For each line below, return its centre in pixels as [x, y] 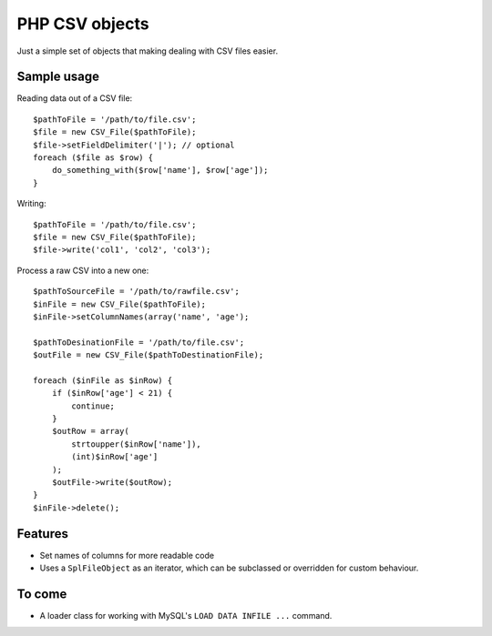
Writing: [31, 204]
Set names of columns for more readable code [127, 555]
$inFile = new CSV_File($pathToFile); [120, 304]
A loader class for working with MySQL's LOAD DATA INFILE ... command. [186, 615]
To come [42, 594]
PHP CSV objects [83, 24]
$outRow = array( [90, 431]
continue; [93, 406]
